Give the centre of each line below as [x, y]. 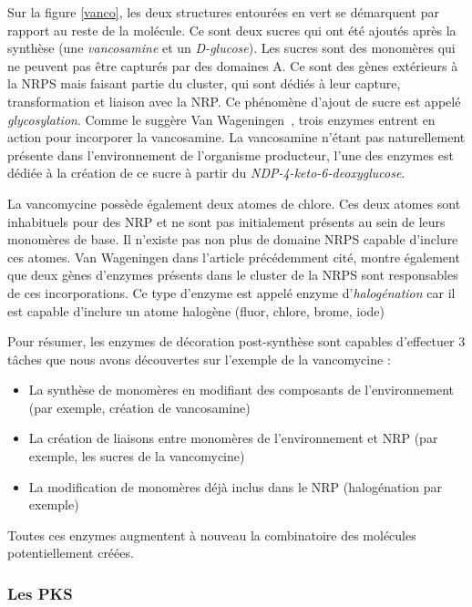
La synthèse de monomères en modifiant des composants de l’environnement [241, 390]
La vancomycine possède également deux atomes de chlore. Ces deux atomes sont [234, 203]
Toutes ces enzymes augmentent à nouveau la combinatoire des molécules [212, 535]
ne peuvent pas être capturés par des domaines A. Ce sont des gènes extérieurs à [233, 65]
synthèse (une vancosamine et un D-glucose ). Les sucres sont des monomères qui [231, 48]
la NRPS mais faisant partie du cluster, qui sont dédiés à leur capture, [204, 83]
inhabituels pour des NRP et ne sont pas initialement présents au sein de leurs [226, 221]
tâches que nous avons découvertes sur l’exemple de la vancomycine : [199, 359]
